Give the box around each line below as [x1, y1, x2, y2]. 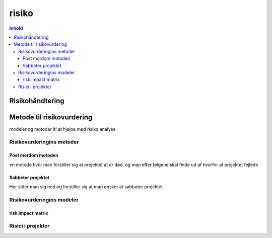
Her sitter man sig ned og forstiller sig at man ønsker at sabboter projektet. [9, 184, 164, 190]
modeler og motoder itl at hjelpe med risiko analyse [9, 126, 116, 132]
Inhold [9, 25, 23, 31]
